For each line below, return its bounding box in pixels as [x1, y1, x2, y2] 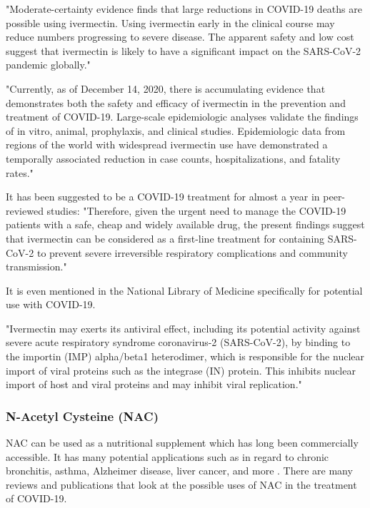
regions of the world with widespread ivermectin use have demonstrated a [6, 137, 328, 152]
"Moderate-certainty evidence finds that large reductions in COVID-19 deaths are [6, 1, 362, 16]
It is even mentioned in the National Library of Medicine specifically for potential [6, 283, 363, 298]
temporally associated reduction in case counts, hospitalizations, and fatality [6, 151, 341, 166]
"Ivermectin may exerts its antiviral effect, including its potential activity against [6, 320, 361, 335]
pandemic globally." [6, 57, 91, 72]
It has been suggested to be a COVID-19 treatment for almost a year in [6, 189, 320, 204]
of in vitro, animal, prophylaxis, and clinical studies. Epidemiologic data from [6, 123, 346, 138]
